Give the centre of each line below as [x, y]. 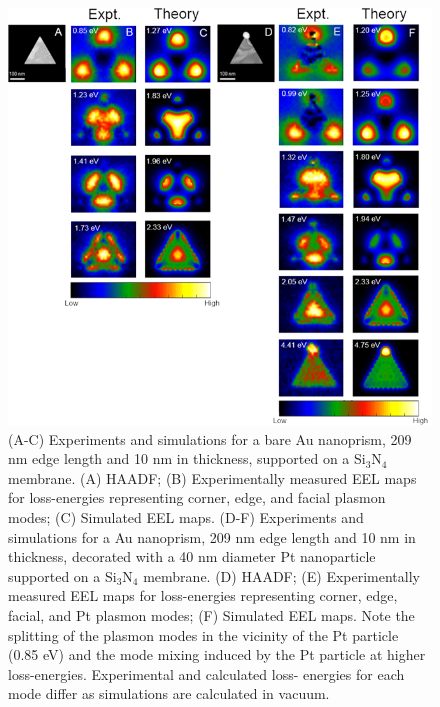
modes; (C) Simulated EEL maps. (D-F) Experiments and [186, 516]
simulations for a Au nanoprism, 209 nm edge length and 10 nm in [212, 536]
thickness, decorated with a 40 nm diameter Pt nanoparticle [192, 556]
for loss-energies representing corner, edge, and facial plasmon [197, 497]
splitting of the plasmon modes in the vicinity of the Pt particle [203, 634]
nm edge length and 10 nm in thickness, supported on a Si [187, 458]
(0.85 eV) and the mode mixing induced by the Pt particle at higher [217, 654]
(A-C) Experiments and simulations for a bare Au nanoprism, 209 [210, 438]
